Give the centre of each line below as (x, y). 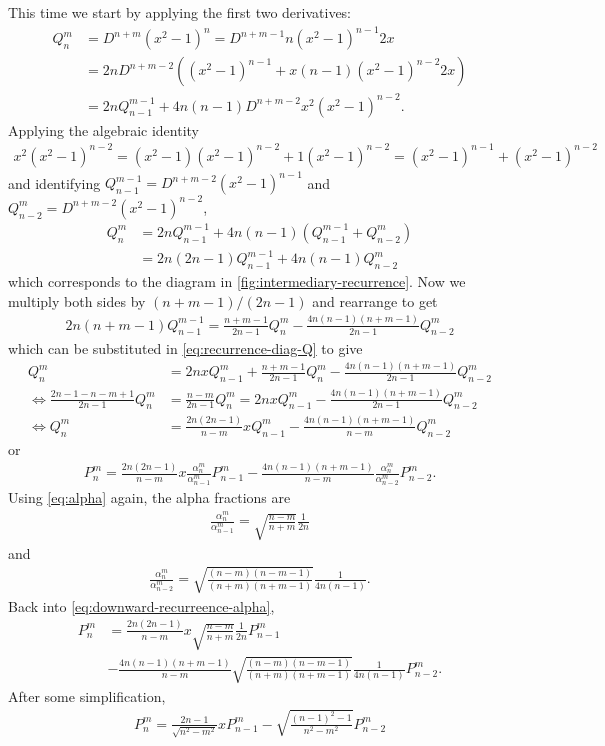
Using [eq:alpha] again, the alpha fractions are (149, 497)
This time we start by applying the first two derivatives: (180, 12)
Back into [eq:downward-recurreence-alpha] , (141, 605)
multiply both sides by (77, 300)
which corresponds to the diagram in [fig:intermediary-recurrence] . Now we (237, 281)
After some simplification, (87, 695)
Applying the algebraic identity (104, 129)
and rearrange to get (375, 300)
